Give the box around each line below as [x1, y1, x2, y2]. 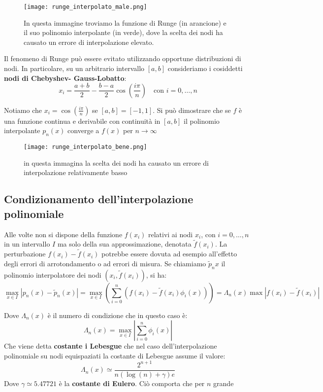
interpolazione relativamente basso [24, 167, 128, 178]
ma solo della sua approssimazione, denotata [57, 239, 192, 249]
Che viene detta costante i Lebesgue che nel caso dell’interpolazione [4, 341, 217, 351]
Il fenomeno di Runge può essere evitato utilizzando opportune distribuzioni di [4, 53, 241, 64]
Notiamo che [4, 105, 42, 115]
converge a [67, 125, 99, 136]
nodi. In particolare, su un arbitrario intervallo [4, 63, 145, 73]
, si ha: [146, 269, 167, 280]
